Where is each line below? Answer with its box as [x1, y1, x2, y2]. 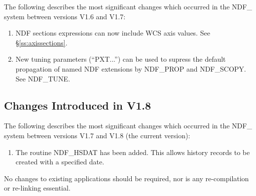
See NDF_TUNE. [15, 73, 71, 83]
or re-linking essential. [4, 183, 71, 193]
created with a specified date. [15, 157, 105, 167]
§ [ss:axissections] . [15, 37, 68, 47]
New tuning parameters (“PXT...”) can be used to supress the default [15, 54, 226, 64]
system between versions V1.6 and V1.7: [4, 11, 126, 21]
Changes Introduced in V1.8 [4, 97, 151, 113]
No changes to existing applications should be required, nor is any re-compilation [4, 173, 249, 183]
